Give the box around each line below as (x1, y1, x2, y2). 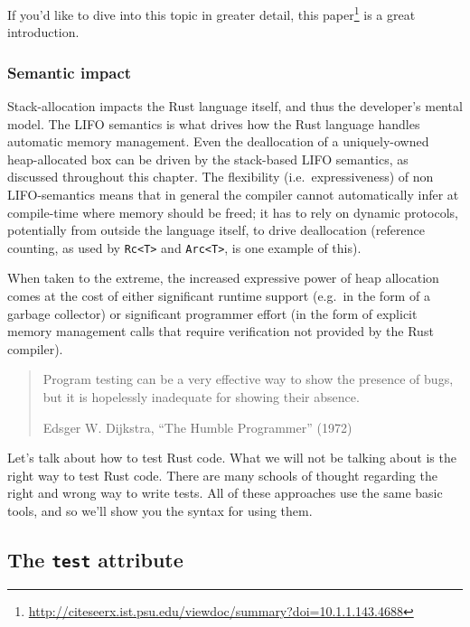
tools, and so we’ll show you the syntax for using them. (7, 501, 313, 519)
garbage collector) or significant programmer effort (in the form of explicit (7, 304, 418, 323)
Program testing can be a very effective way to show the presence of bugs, (42, 370, 454, 388)
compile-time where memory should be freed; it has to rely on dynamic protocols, (7, 202, 458, 221)
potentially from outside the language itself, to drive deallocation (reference (7, 220, 425, 239)
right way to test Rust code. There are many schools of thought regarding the (7, 465, 437, 484)
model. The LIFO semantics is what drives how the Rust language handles (7, 114, 420, 133)
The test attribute (7, 545, 183, 573)
